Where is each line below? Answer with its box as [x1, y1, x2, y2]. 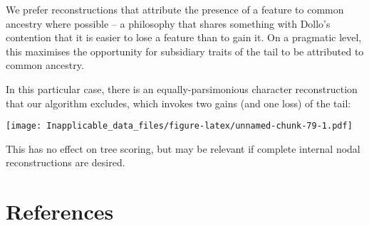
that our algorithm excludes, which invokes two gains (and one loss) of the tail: [6, 95, 351, 110]
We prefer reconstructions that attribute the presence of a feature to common [6, 2, 344, 16]
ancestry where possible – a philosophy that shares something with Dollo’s [6, 16, 331, 31]
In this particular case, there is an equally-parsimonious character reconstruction [6, 81, 358, 96]
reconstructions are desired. [6, 155, 125, 170]
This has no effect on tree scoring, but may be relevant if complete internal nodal [6, 141, 360, 156]
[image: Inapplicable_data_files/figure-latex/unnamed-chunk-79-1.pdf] [6, 121, 353, 131]
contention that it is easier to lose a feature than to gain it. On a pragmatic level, [6, 30, 362, 45]
